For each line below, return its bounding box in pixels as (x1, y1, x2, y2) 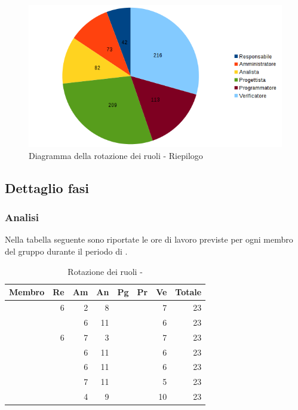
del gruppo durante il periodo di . (5, 245, 128, 258)
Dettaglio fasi (5, 178, 90, 197)
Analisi (5, 210, 39, 225)
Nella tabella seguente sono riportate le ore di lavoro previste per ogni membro (5, 233, 293, 246)
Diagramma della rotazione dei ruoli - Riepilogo (29, 149, 203, 161)
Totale (175, 286, 202, 298)
